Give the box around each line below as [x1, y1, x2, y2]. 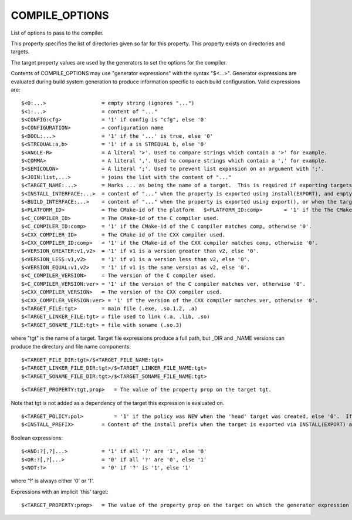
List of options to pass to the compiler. [11, 29, 104, 36]
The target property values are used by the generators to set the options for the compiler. [11, 59, 227, 66]
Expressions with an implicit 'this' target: [11, 488, 109, 495]
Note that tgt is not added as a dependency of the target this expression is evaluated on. [11, 399, 225, 406]
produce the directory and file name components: [11, 343, 131, 350]
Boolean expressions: [11, 434, 63, 441]
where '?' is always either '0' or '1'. [11, 477, 94, 484]
